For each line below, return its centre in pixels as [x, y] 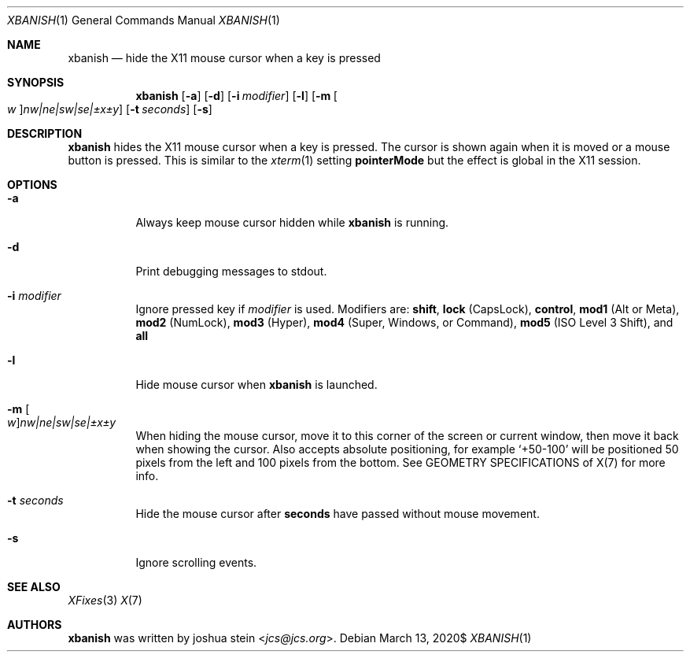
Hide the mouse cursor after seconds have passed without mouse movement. [338, 514]
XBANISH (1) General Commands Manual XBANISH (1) [144, 20]
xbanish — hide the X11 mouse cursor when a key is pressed [224, 58]
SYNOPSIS [36, 82]
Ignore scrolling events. [196, 562]
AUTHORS [35, 625]
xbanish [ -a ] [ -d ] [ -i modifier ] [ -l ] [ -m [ [236, 96]
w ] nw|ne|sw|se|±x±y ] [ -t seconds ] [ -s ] [110, 109]
